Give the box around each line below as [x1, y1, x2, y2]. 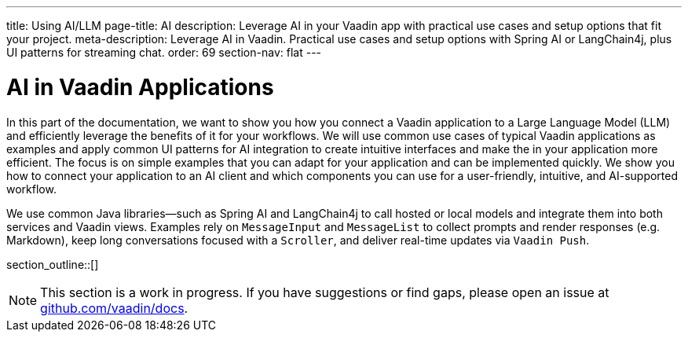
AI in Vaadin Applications [6, 73, 274, 101]
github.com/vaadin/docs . [40, 299, 188, 316]
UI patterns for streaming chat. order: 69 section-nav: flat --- [6, 46, 322, 59]
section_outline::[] [6, 257, 99, 271]
